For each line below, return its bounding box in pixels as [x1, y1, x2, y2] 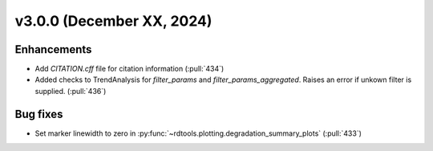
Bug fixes [14, 107, 63, 120]
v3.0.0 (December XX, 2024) [14, 12, 212, 30]
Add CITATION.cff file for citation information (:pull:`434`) [34, 64, 225, 74]
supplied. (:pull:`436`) [34, 86, 107, 96]
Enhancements [14, 43, 92, 56]
